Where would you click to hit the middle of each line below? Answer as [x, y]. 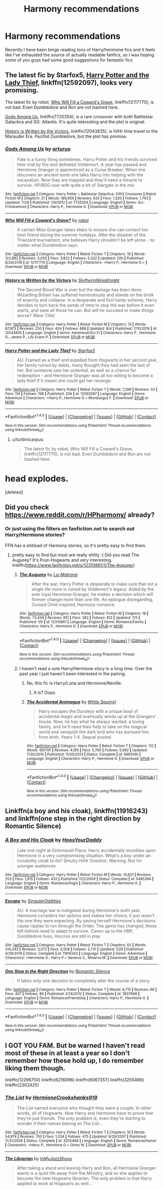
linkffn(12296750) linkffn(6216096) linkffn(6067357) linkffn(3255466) [74, 1080]
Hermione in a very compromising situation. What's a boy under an [84, 856]
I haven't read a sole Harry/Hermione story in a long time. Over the [86, 668]
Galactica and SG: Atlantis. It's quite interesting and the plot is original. [75, 122]
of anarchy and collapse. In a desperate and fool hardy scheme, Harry [87, 300]
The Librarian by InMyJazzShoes [39, 1159]
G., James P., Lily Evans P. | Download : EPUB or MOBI [50, 337]
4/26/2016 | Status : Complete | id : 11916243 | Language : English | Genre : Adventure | [76, 954]
